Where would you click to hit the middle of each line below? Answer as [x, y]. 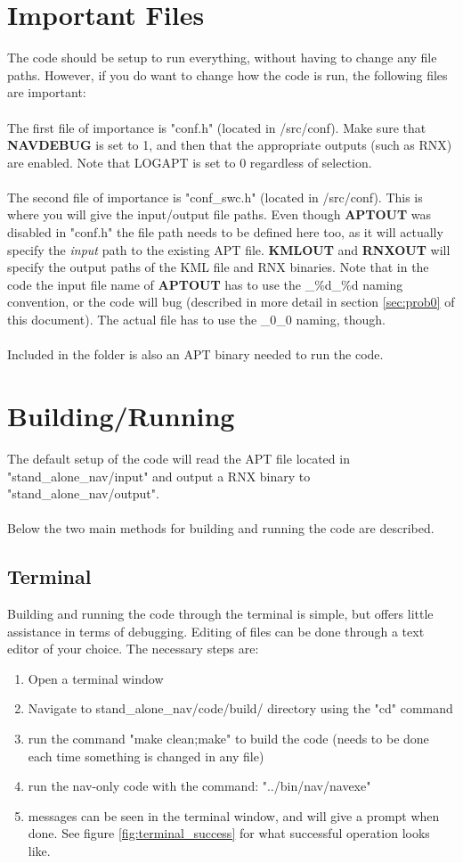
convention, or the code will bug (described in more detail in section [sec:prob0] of [231, 302]
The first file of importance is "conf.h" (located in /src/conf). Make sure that [217, 127]
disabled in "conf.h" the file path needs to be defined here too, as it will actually [225, 232]
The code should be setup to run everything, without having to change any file [222, 58]
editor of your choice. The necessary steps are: [133, 649]
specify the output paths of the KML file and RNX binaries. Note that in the [218, 267]
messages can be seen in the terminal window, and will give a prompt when [234, 815]
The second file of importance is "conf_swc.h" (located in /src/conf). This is [215, 197]
